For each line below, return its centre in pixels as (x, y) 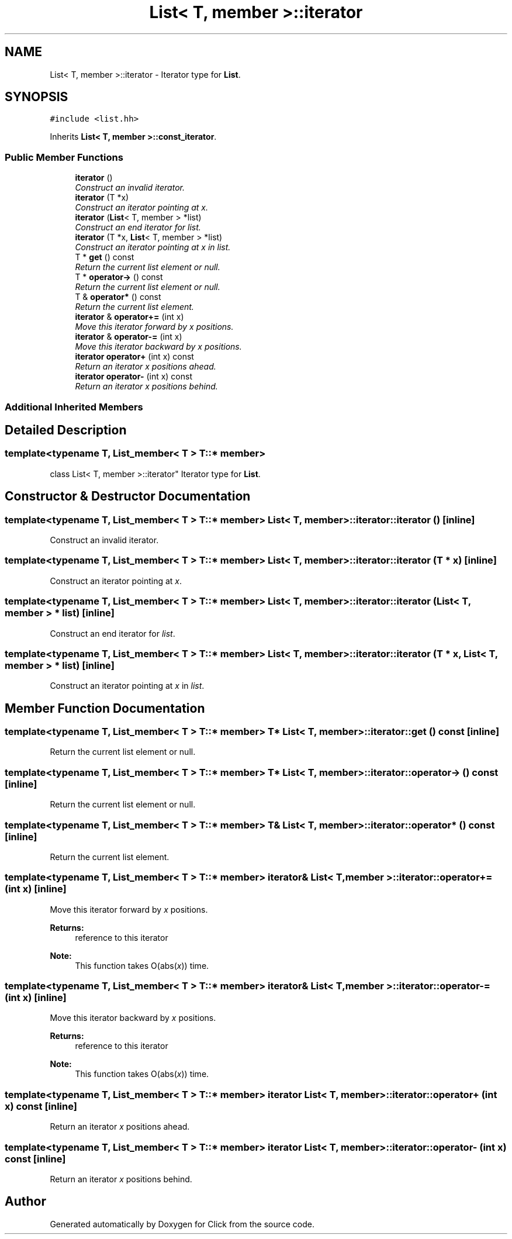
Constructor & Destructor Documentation (128, 496)
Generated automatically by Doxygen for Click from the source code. (182, 1224)
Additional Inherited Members (74, 407)
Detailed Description (66, 430)
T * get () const (105, 257)
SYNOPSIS (37, 97)
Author (25, 1202)
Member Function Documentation (105, 708)
